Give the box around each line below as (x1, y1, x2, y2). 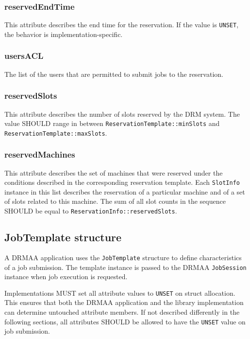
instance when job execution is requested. (4, 271, 128, 282)
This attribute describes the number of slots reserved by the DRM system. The (4, 108, 240, 119)
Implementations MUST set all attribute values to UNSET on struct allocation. (4, 287, 235, 298)
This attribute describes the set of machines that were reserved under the (4, 167, 223, 178)
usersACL (4, 50, 44, 62)
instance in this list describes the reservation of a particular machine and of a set (4, 186, 245, 196)
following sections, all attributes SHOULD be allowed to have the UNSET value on (4, 316, 246, 326)
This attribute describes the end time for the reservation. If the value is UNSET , (4, 19, 239, 30)
